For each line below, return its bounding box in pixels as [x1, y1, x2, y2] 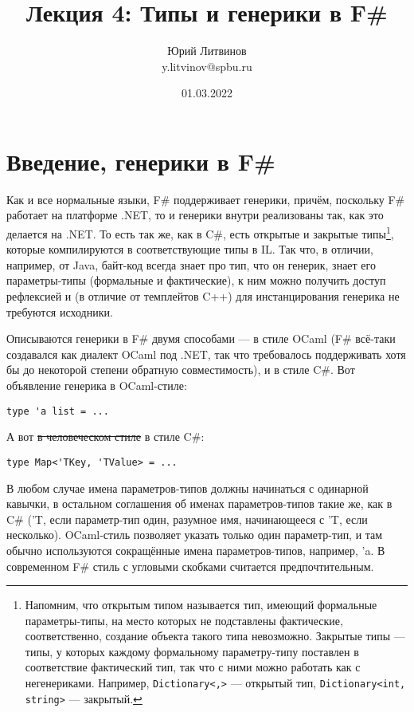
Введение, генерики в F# [6, 144, 275, 177]
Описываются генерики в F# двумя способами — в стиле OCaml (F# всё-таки [6, 330, 396, 347]
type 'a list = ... [6, 405, 109, 417]
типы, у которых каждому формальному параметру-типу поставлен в [25, 643, 359, 659]
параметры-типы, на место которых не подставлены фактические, [25, 612, 343, 628]
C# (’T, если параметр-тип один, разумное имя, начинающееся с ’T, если [6, 510, 368, 527]
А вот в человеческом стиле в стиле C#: [6, 428, 205, 445]
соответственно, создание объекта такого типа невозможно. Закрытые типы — [25, 627, 405, 644]
